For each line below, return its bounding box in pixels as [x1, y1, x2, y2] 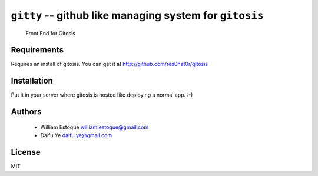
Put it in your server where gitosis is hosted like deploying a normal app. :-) [11, 91, 193, 98]
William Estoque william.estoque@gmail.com [40, 124, 149, 131]
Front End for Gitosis [25, 29, 76, 36]
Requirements [11, 45, 64, 55]
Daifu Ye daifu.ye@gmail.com [40, 132, 112, 139]
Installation [11, 76, 53, 86]
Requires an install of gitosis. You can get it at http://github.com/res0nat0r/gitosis [11, 61, 208, 68]
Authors [11, 107, 42, 117]
